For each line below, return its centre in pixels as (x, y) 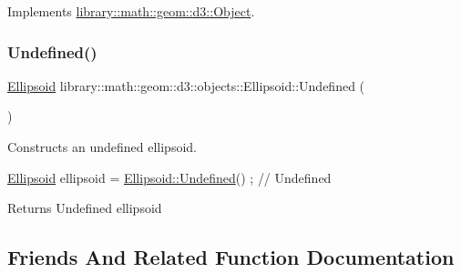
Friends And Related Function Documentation (231, 257)
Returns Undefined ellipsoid (85, 208)
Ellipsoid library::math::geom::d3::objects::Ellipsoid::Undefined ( (186, 85)
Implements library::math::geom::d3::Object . (131, 11)
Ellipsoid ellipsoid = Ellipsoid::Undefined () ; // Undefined (169, 177)
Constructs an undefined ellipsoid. (102, 147)
